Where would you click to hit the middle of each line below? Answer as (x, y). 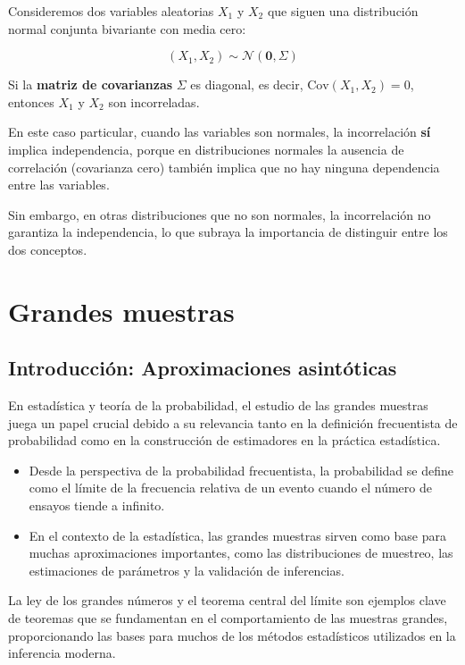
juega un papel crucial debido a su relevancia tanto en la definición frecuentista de (233, 422)
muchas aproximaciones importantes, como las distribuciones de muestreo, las (241, 553)
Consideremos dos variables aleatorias (111, 11)
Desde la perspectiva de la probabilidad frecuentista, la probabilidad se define (241, 470)
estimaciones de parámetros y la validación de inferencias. (187, 570)
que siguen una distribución (343, 11)
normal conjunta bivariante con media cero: (127, 28)
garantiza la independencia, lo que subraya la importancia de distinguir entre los (228, 232)
